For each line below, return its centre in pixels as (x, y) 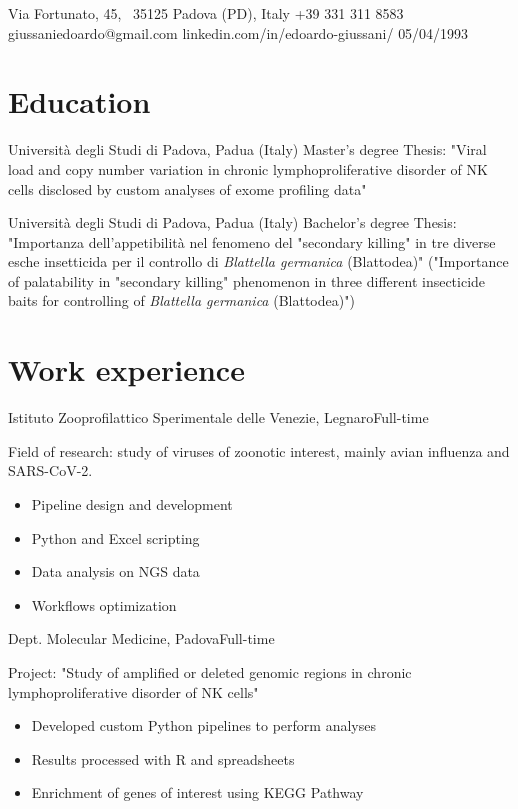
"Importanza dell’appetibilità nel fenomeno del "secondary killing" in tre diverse (252, 241)
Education (79, 101)
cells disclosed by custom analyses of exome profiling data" (187, 188)
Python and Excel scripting (115, 537)
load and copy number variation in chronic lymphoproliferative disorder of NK (248, 168)
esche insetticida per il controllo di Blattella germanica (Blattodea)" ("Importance (258, 261)
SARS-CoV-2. (50, 470)
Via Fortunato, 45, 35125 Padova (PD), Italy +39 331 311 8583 (206, 13)
